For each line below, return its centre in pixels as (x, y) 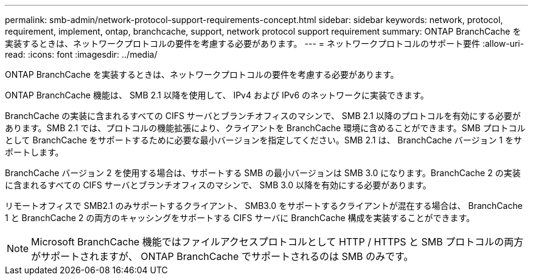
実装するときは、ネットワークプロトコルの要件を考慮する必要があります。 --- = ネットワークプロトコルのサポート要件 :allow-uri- (265, 43)
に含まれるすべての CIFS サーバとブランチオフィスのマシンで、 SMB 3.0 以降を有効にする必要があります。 (218, 185)
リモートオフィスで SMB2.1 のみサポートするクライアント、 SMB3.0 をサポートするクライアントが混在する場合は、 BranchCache (264, 206)
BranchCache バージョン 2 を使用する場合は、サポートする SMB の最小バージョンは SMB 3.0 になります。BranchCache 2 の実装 (263, 173)
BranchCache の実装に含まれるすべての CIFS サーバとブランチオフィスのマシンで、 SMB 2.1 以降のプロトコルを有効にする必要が (263, 116)
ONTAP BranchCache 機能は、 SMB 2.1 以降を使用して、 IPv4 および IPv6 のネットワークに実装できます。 (217, 95)
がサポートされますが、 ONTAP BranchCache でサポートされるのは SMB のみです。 (222, 256)
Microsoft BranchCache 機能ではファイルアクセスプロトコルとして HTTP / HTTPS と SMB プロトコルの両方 (277, 242)
